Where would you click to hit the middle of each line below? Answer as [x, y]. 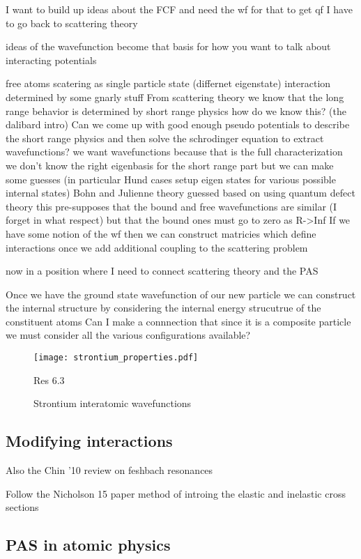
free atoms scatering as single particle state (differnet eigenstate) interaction [168, 83]
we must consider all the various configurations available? [128, 335]
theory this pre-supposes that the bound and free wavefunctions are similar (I [171, 206]
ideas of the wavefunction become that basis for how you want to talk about [168, 46]
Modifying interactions [89, 441]
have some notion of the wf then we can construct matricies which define [161, 233]
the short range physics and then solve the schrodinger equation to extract [165, 138]
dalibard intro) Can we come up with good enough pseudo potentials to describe [178, 124]
